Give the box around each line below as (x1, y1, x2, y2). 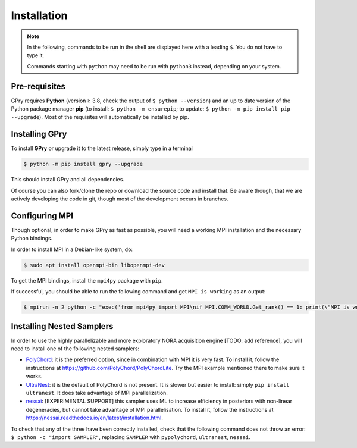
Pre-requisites (11, 81, 65, 92)
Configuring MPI (11, 211, 74, 221)
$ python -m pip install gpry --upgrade (23, 161, 143, 168)
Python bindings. (11, 235, 53, 242)
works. (26, 372, 43, 380)
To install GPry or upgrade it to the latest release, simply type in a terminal (11, 145, 193, 152)
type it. (27, 52, 45, 59)
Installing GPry (11, 129, 67, 139)
